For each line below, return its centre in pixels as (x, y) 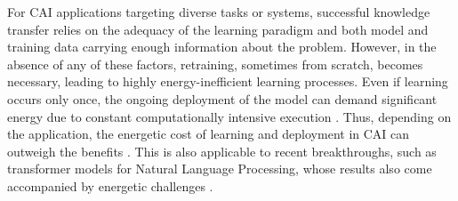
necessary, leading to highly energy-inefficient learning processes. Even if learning (228, 81)
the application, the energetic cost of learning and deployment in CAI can (209, 134)
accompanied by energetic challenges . (110, 185)
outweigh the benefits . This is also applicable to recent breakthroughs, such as (222, 151)
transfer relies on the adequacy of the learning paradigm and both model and (218, 29)
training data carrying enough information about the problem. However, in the (222, 47)
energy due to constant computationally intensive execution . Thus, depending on (229, 116)
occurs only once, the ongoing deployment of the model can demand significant (222, 98)
